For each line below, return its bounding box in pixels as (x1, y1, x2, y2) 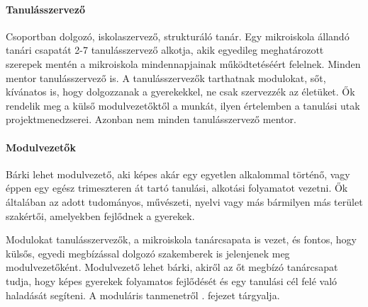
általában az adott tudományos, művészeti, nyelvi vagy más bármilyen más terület (6, 194, 363, 209)
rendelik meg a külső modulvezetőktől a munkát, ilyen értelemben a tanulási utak (6, 98, 360, 112)
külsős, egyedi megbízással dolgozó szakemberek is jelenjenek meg (6, 245, 290, 260)
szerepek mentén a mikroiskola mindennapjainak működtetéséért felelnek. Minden (6, 56, 361, 71)
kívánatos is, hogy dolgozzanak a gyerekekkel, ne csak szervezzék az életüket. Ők (6, 84, 355, 99)
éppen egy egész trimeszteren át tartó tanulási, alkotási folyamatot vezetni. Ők (6, 180, 348, 195)
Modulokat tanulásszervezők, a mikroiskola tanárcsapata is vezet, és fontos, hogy (6, 232, 357, 247)
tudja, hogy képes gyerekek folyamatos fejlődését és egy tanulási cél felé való (6, 273, 338, 288)
